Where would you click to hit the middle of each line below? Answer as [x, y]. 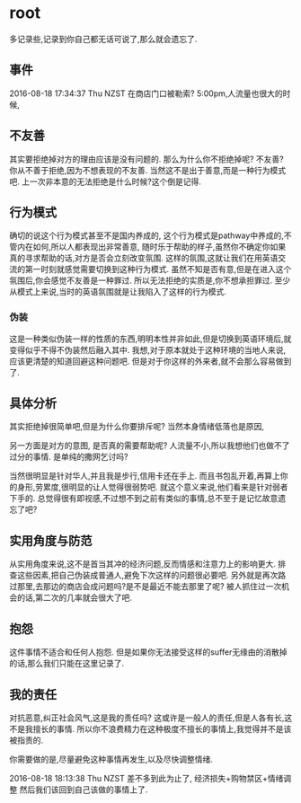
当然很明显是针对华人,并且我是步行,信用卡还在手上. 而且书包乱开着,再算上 [145, 476]
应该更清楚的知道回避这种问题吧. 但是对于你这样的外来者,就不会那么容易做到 [150, 361]
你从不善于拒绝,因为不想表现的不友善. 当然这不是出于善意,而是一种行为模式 [148, 170]
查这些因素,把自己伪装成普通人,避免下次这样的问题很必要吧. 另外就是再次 [144, 575]
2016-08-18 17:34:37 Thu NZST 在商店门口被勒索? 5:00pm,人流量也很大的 [146, 93]
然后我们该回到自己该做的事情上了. [84, 790]
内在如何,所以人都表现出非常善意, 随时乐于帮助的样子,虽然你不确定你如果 [151, 247]
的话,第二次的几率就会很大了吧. [75, 598]
